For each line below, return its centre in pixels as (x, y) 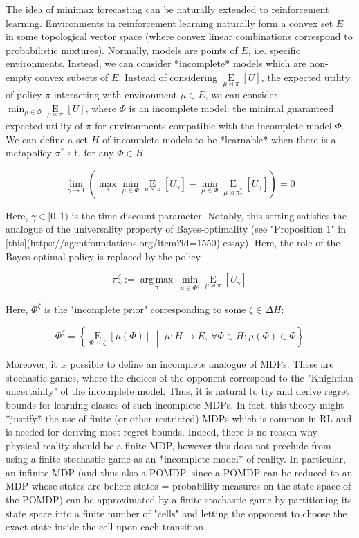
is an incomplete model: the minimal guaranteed (231, 108)
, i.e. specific (274, 50)
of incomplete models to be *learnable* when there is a (219, 139)
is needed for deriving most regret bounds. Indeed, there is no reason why (162, 432)
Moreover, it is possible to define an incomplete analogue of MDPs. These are (170, 364)
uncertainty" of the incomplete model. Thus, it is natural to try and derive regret (177, 391)
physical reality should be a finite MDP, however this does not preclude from (168, 445)
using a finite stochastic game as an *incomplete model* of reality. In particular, (176, 459)
